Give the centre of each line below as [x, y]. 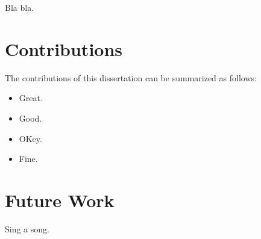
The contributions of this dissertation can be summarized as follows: [131, 77]
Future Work [60, 200]
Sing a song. [27, 228]
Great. [31, 98]
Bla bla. [20, 7]
